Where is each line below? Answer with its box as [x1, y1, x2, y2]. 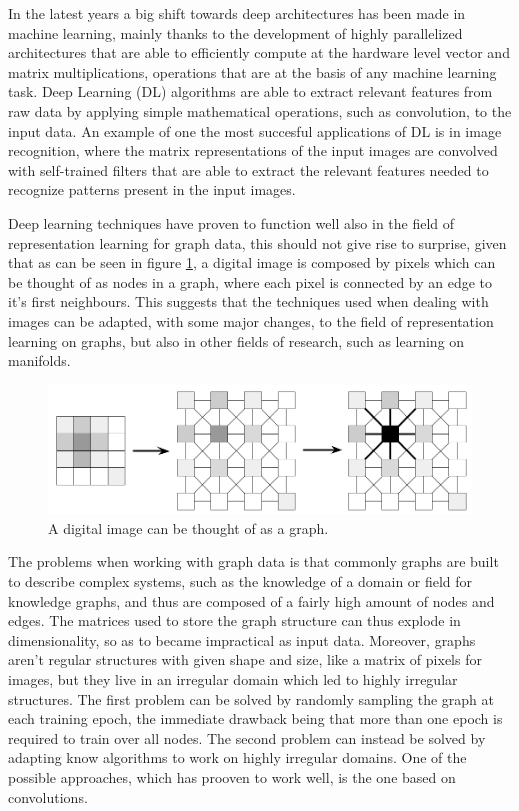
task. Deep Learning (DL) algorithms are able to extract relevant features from [8, 81, 493, 102]
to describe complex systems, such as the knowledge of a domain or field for [8, 571, 473, 592]
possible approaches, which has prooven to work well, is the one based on [8, 767, 456, 787]
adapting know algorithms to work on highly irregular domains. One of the [8, 747, 467, 768]
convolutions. [8, 786, 88, 807]
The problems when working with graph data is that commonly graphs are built [8, 551, 499, 572]
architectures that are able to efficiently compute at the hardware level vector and [8, 42, 510, 63]
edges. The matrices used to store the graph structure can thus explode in [8, 610, 461, 631]
